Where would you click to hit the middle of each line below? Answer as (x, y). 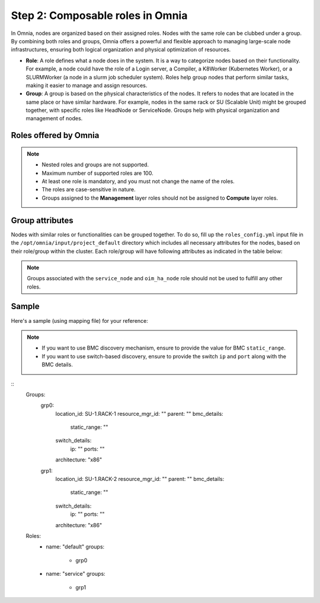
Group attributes (42, 220)
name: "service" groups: (76, 574)
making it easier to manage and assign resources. (87, 85)
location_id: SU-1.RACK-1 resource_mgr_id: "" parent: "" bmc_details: (139, 413)
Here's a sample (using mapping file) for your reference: (79, 320)
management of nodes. (54, 118)
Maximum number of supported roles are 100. (97, 173)
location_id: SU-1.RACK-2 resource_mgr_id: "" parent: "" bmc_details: (140, 479)
